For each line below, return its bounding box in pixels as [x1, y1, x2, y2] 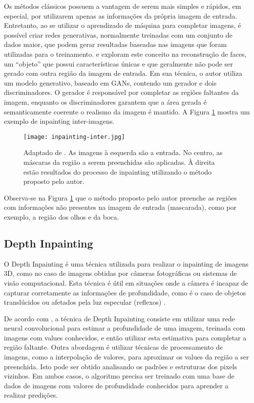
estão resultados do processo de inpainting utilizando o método [23, 166, 212, 177]
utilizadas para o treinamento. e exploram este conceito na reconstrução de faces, [4, 48, 247, 59]
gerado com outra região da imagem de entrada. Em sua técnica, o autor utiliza [4, 68, 242, 78]
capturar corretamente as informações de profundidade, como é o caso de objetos [4, 287, 246, 297]
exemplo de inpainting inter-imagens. [4, 116, 115, 126]
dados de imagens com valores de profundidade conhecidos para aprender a [4, 380, 229, 390]
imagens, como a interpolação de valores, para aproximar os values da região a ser [4, 352, 249, 362]
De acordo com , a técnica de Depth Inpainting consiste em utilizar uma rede [4, 313, 235, 323]
